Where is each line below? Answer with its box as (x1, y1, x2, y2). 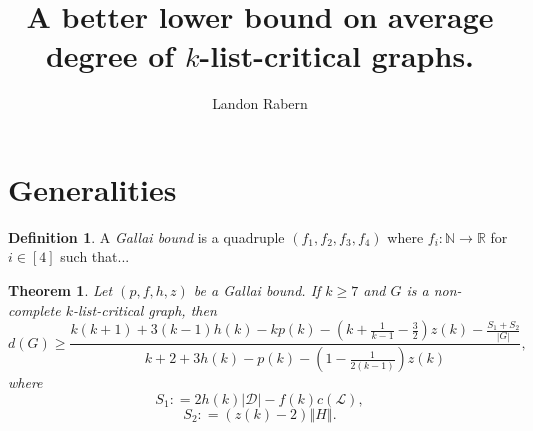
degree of (45, 35, 175, 76)
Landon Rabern (212, 93, 308, 114)
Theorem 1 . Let (8, 280, 113, 301)
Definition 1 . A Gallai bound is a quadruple (8, 226, 285, 247)
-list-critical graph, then (72, 299, 217, 320)
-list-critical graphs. (199, 35, 475, 76)
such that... (60, 246, 130, 267)
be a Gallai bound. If (193, 280, 321, 301)
